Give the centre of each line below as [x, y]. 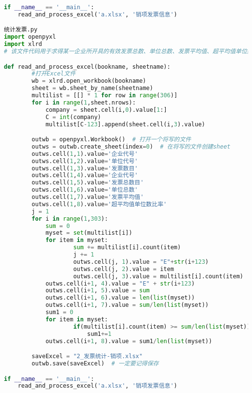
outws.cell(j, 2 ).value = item [124, 269]
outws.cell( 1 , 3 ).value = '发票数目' [85, 168]
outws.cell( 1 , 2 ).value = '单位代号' [85, 161]
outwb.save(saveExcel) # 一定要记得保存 [95, 363]
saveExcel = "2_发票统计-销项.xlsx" [87, 356]
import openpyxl [30, 37]
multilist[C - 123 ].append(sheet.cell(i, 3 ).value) [125, 124]
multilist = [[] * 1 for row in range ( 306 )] [105, 96]
